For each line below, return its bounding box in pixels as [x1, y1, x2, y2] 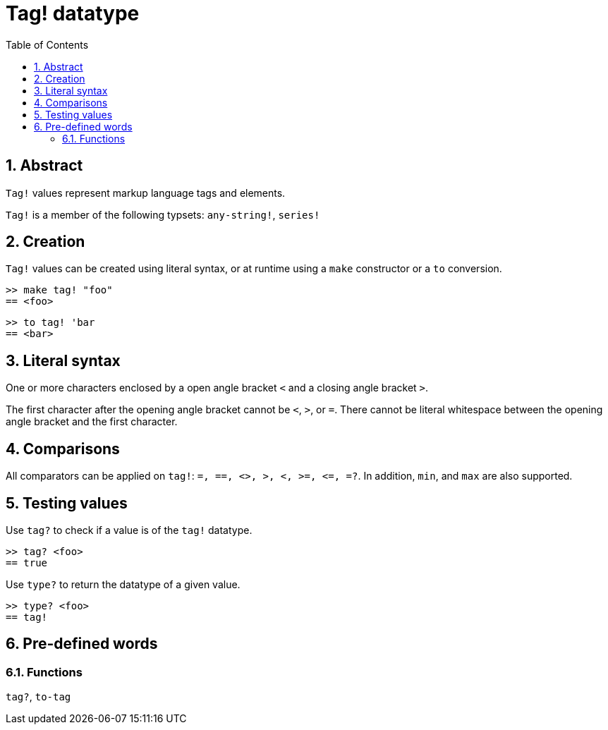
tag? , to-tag [6, 691, 71, 703]
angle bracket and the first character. [6, 415, 178, 428]
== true [6, 556, 48, 568]
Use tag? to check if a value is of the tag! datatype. [6, 523, 253, 536]
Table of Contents [6, 38, 89, 51]
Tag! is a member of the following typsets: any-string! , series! [6, 208, 320, 221]
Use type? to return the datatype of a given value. [6, 578, 241, 590]
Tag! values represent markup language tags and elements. [6, 186, 286, 199]
